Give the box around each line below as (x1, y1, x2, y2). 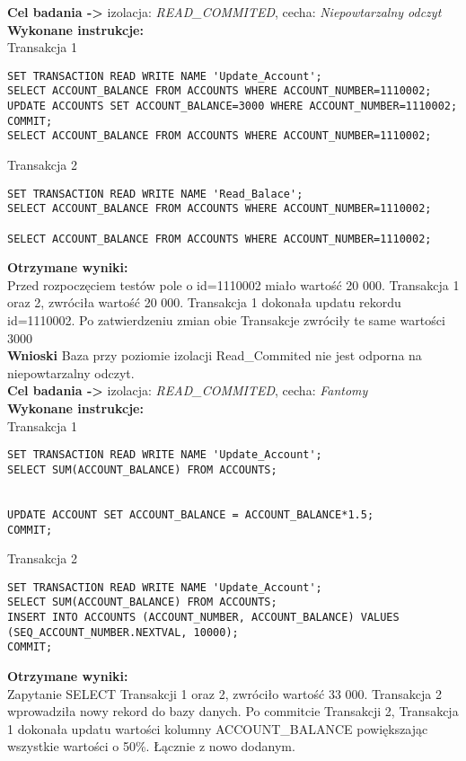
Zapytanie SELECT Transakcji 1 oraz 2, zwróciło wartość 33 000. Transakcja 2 (7, 684, 443, 703)
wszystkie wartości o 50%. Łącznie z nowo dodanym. (7, 737, 295, 756)
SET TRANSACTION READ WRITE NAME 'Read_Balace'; (7, 187, 303, 200)
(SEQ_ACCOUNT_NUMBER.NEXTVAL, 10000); (7, 625, 239, 639)
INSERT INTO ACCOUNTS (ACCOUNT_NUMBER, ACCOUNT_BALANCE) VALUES (7, 611, 400, 624)
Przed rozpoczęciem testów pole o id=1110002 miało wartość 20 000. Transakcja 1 (7, 275, 460, 294)
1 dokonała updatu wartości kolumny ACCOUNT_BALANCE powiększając (7, 719, 428, 738)
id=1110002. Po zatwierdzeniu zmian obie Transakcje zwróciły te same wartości (7, 311, 445, 330)
